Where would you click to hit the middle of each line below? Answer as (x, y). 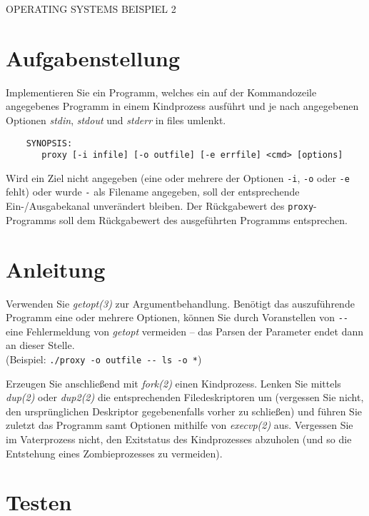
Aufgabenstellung (93, 57)
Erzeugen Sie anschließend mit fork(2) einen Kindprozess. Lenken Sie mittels (173, 383)
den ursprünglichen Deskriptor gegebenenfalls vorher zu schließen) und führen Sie (184, 411)
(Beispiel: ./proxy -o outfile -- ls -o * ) (104, 359)
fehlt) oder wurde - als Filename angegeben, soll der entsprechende (153, 192)
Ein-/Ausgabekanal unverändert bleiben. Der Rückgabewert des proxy (160, 206)
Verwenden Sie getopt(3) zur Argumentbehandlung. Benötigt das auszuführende (180, 303)
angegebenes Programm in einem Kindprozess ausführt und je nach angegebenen (182, 106)
